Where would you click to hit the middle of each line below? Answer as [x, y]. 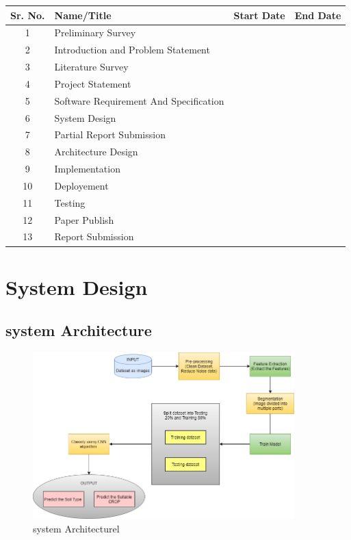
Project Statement [93, 83]
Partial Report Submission [110, 134]
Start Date [259, 15]
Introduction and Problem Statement [132, 50]
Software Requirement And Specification [139, 100]
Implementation [87, 169]
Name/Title [83, 15]
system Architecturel [76, 528]
